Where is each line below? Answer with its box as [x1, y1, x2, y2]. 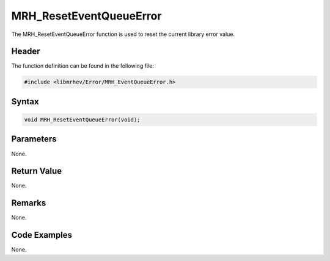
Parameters [11, 134, 57, 145]
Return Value [11, 166, 62, 176]
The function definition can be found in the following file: [11, 62, 154, 70]
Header [11, 46, 40, 57]
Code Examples [11, 230, 73, 240]
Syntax [11, 96, 39, 107]
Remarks [11, 198, 46, 209]
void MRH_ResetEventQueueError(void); [24, 116, 141, 123]
